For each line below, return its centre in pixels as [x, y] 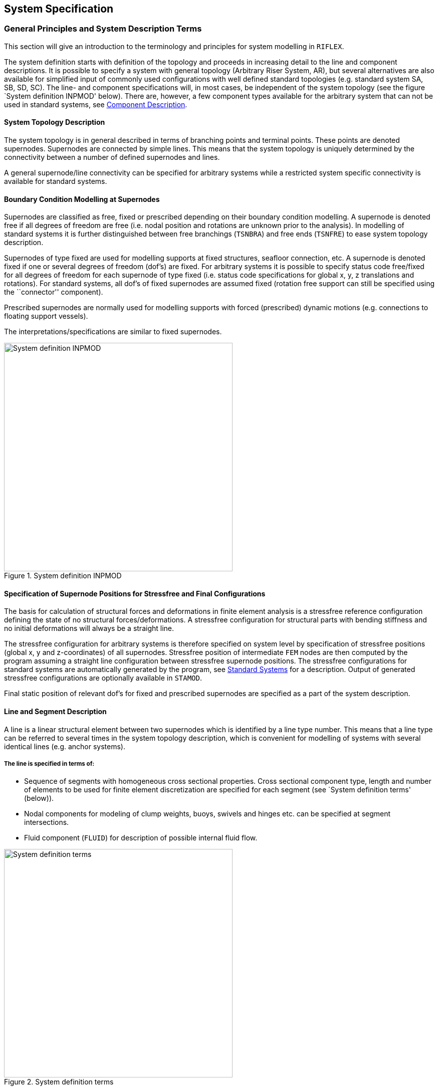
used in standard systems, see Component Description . [96, 104]
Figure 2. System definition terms [59, 1082]
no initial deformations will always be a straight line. [89, 628]
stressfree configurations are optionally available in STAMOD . [103, 678]
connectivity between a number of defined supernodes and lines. [112, 157]
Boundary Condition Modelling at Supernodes [82, 199]
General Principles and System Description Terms [103, 29]
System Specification [59, 9]
